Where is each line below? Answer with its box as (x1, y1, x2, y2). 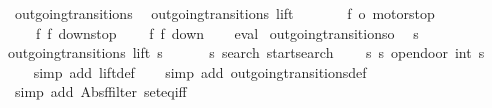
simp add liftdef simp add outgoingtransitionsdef (33, 61, 367, 82)
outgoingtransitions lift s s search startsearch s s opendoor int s (8, 42, 485, 63)
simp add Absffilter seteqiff (14, 81, 187, 102)
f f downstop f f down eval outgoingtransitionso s (35, 22, 419, 43)
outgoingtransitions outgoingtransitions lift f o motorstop (14, 3, 435, 23)
